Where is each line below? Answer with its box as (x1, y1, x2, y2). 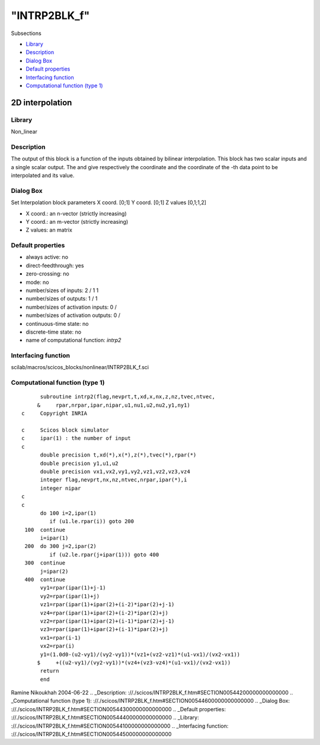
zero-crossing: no (25, 270, 69, 277)
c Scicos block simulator (21, 426, 110, 433)
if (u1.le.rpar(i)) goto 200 (49, 518, 135, 525)
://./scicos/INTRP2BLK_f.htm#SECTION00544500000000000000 (11, 731, 172, 738)
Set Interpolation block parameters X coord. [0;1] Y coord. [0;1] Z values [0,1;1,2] (11, 199, 207, 206)
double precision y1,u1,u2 (40, 460, 119, 467)
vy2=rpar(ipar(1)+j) (40, 592, 100, 600)
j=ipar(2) (40, 568, 69, 575)
